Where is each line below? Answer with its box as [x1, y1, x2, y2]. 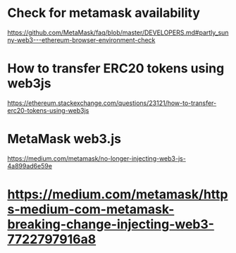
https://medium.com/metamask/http [7, 187, 228, 202]
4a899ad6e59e [7, 161, 53, 170]
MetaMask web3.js [7, 131, 122, 147]
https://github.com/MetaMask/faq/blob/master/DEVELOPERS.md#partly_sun [7, 28, 229, 37]
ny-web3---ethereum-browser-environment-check [7, 35, 156, 44]
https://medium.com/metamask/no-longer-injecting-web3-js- [7, 154, 187, 163]
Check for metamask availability [7, 5, 201, 21]
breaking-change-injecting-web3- [7, 216, 215, 232]
